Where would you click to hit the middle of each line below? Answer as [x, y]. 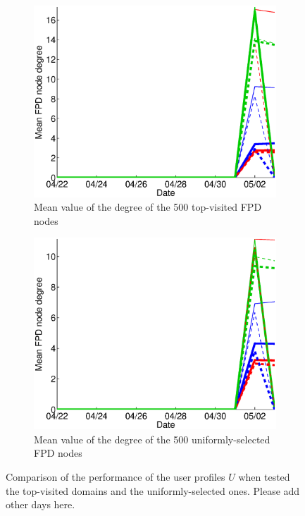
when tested [264, 476]
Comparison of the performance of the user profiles [116, 476]
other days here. [41, 504]
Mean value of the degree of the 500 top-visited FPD [148, 207]
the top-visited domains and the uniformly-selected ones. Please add [153, 490]
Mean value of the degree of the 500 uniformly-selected [152, 439]
